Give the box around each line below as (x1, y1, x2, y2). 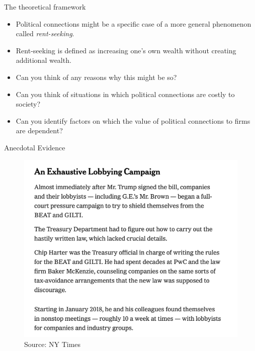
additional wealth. (16, 55, 71, 65)
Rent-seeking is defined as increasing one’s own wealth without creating (16, 45, 236, 55)
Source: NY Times (24, 338, 81, 349)
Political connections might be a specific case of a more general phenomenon (16, 18, 251, 29)
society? (16, 99, 41, 109)
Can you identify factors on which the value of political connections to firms (16, 115, 250, 126)
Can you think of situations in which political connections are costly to (16, 89, 235, 99)
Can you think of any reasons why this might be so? (16, 71, 177, 82)
